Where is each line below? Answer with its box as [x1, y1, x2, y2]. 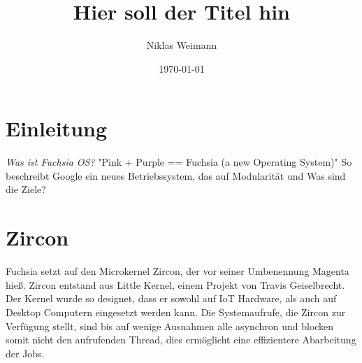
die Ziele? [6, 182, 46, 197]
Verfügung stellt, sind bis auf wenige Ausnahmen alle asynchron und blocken [6, 318, 334, 333]
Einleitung [6, 114, 108, 143]
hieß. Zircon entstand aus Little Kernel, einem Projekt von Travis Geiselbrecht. [6, 277, 345, 292]
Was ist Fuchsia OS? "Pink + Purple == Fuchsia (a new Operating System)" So [6, 155, 352, 169]
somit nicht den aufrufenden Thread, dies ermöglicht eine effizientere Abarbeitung [6, 332, 356, 347]
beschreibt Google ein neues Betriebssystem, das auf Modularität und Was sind [6, 168, 346, 183]
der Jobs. [6, 346, 45, 360]
